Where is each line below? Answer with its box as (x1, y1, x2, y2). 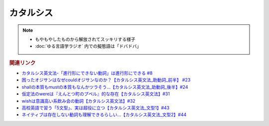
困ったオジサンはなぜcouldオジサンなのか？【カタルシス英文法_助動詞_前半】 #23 (21, 77, 191, 83)
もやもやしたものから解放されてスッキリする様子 (35, 36, 135, 42)
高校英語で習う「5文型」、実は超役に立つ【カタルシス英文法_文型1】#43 (21, 105, 169, 111)
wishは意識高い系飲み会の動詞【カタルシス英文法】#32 (21, 98, 135, 104)
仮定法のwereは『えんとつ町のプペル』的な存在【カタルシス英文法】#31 (21, 91, 170, 97)
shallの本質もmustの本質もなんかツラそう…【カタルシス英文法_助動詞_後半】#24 (21, 84, 188, 90)
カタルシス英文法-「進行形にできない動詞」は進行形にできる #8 (21, 70, 153, 76)
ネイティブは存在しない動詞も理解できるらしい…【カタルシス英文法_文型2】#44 (21, 112, 187, 118)
